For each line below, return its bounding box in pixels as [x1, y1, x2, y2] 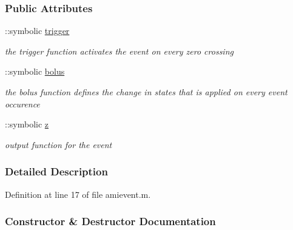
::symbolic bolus [5, 65, 65, 78]
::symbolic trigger [5, 24, 70, 37]
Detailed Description [5, 164, 108, 179]
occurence [5, 97, 40, 110]
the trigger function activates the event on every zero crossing [5, 44, 234, 57]
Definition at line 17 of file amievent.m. [5, 188, 151, 200]
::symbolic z [5, 118, 49, 130]
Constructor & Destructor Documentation [5, 214, 216, 229]
